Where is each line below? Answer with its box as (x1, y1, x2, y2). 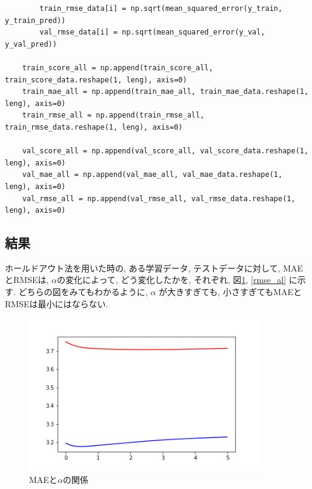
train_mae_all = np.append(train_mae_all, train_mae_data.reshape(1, (22, 87, 309, 96)
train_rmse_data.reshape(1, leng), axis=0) (5, 122, 183, 131)
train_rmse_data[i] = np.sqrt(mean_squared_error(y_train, (39, 4, 283, 13)
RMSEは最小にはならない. (5, 297, 108, 310)
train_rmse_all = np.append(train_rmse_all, (22, 111, 205, 120)
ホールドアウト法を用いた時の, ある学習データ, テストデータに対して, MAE (5, 261, 304, 274)
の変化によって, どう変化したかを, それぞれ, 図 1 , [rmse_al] (56, 273, 287, 286)
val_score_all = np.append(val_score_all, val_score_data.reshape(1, (22, 147, 309, 156)
